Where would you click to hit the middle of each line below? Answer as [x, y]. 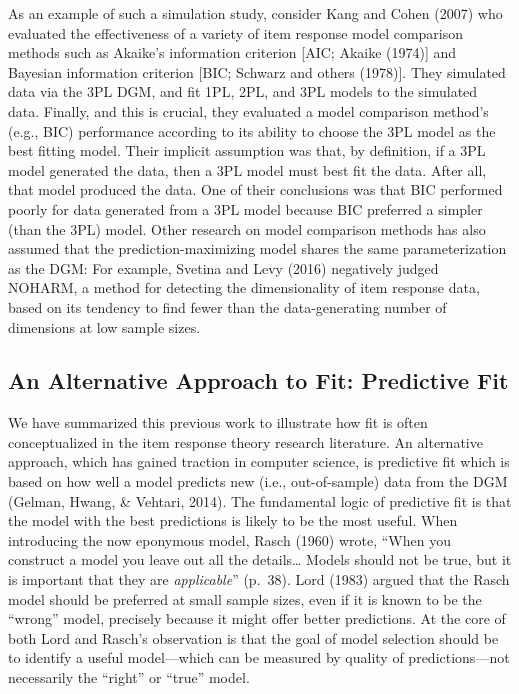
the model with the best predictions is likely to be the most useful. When [233, 520]
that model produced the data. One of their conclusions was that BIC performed [255, 189]
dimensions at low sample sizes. [104, 326]
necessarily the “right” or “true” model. [129, 677]
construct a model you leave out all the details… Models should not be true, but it [260, 559]
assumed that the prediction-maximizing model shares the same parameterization [257, 248]
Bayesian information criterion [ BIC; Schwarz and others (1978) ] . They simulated [257, 71]
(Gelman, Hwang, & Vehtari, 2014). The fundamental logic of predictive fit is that [260, 500]
